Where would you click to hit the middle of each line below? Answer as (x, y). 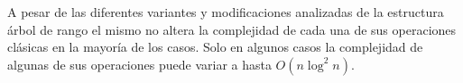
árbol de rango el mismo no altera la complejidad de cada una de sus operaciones (232, 29)
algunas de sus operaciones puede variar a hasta (139, 64)
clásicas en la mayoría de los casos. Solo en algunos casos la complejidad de (215, 47)
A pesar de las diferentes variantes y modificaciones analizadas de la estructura (226, 12)
